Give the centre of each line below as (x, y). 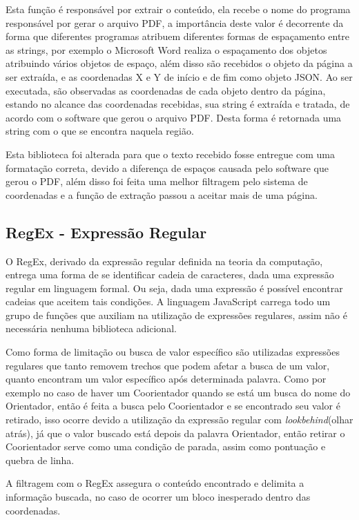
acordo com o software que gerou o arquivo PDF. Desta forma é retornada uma (174, 117)
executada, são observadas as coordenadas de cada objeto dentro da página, (166, 90)
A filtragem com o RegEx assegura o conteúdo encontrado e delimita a (155, 483)
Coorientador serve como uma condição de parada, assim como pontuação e (166, 446)
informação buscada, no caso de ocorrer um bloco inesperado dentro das (158, 497)
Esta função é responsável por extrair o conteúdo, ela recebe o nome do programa (178, 9)
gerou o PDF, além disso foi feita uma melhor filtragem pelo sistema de (157, 181)
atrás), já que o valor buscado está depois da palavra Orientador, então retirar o (175, 433)
